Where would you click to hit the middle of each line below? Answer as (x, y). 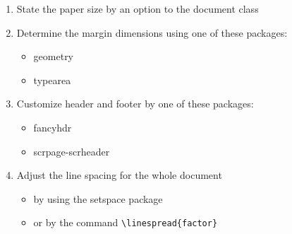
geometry (54, 56)
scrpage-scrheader (72, 151)
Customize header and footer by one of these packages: (135, 104)
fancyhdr (53, 127)
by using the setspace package (98, 198)
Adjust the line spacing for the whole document (119, 175)
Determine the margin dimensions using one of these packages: (152, 32)
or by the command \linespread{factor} (126, 222)
